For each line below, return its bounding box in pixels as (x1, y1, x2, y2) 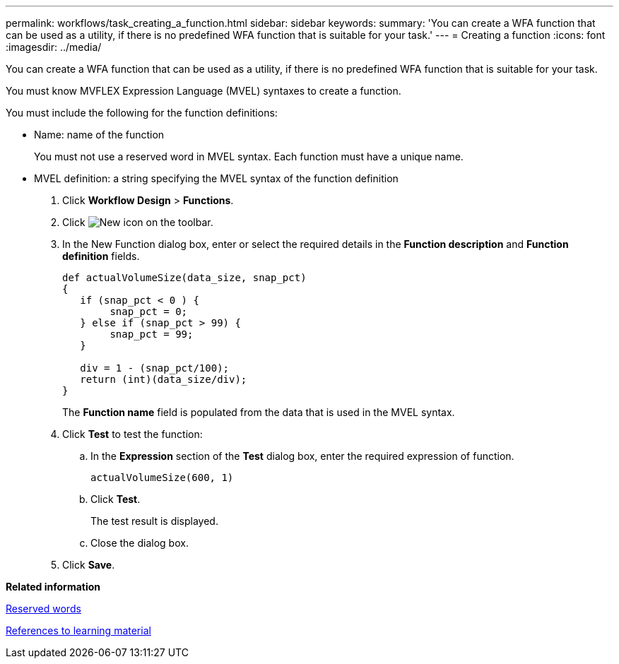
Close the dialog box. (90, 537, 189, 549)
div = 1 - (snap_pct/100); (80, 362, 230, 374)
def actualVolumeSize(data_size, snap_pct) (62, 272, 307, 283)
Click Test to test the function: (62, 428, 203, 440)
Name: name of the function (34, 129, 165, 141)
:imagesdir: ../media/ (6, 41, 102, 53)
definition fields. (62, 250, 140, 262)
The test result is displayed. (90, 515, 218, 527)
